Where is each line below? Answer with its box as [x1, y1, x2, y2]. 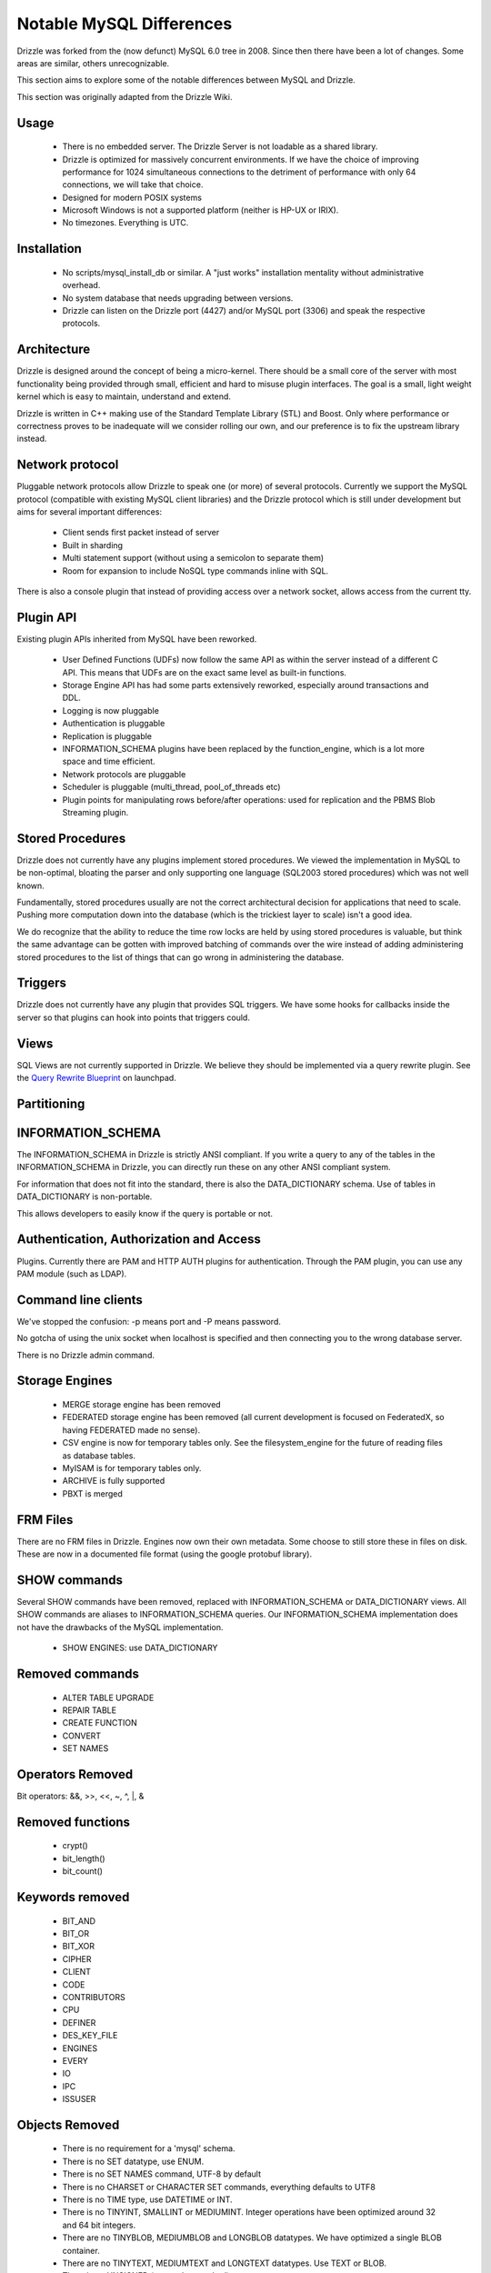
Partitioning [16, 1096, 85, 1111]
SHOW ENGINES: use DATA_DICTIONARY [62, 1642, 218, 1654]
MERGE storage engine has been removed [62, 1399, 222, 1410]
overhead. [62, 280, 101, 291]
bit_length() [62, 1853, 105, 1864]
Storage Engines [16, 1373, 113, 1388]
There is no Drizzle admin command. [16, 1349, 155, 1360]
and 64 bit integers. [62, 2219, 136, 2230]
